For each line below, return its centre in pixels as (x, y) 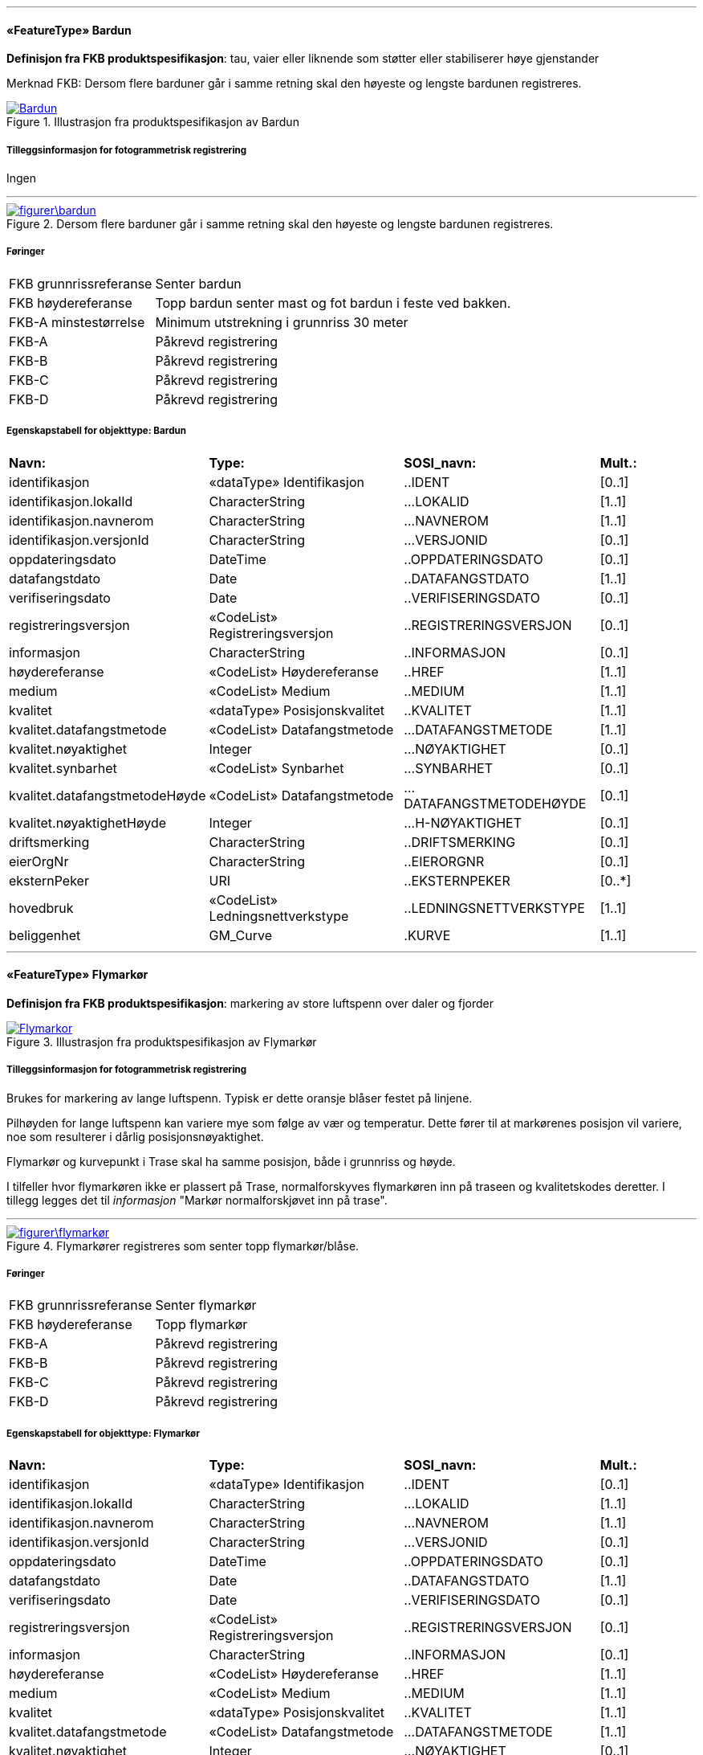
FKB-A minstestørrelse (77, 322)
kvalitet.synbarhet (63, 768)
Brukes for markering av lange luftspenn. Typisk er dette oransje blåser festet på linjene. (240, 1098)
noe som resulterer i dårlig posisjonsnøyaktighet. (135, 1136)
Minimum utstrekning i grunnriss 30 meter (282, 322)
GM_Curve (240, 935)
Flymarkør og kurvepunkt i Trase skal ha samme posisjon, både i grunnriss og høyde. (231, 1161)
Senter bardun (198, 283)
